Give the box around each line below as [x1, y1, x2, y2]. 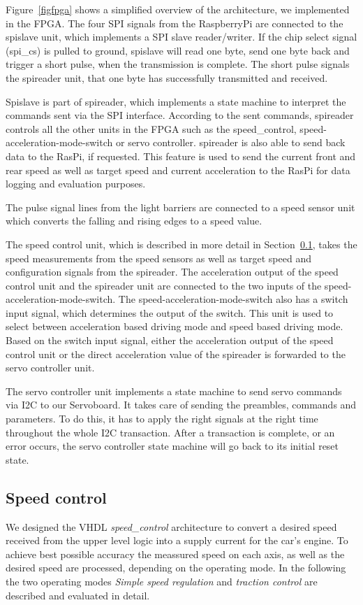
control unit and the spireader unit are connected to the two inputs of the [6, 278, 322, 292]
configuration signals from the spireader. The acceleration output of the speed [6, 264, 339, 279]
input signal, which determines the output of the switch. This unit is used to [6, 305, 334, 320]
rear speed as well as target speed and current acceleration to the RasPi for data [6, 162, 350, 177]
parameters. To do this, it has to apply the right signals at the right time [6, 411, 318, 426]
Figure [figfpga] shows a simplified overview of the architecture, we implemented [6, 2, 350, 16]
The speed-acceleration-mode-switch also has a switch [118, 292, 348, 306]
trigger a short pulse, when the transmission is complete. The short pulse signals [6, 57, 350, 71]
